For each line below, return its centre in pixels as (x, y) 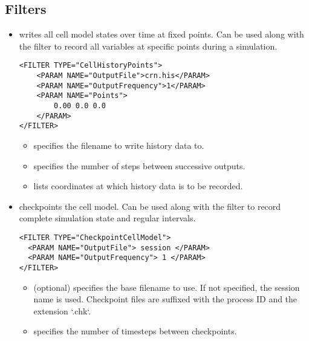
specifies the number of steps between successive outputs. (139, 165)
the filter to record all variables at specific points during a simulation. (148, 46)
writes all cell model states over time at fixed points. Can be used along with (161, 34)
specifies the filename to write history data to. (119, 145)
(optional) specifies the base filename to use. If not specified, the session (167, 287)
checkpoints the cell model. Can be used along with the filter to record (150, 206)
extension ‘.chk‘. (62, 310)
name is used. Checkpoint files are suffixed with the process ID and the (165, 299)
